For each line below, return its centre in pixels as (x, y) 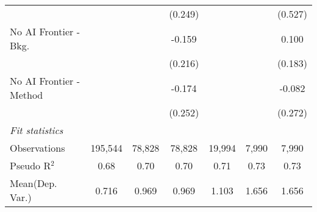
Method (27, 95)
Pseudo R (30, 165)
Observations (37, 148)
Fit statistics (37, 130)
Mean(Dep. (34, 183)
